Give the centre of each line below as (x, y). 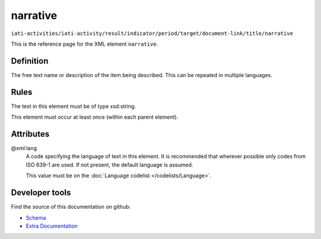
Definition (30, 61)
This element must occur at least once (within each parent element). (95, 117)
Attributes (30, 134)
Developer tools (41, 193)
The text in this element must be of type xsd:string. (73, 106)
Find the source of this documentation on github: (71, 207)
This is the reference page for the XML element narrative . (84, 44)
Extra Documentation (52, 226)
